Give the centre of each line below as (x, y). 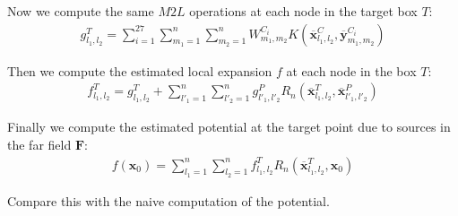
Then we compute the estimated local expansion (140, 70)
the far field (39, 145)
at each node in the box (351, 70)
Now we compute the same (81, 11)
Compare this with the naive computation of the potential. (169, 200)
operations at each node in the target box (303, 11)
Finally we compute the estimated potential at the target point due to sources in (229, 127)
